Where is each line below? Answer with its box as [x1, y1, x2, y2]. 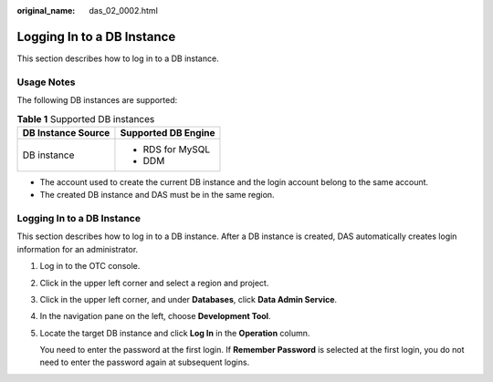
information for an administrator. [16, 243, 139, 254]
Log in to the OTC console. [39, 261, 141, 272]
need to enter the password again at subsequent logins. [39, 356, 250, 368]
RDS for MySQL [142, 142, 211, 155]
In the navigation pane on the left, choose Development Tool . [39, 311, 271, 322]
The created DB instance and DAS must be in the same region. [39, 190, 275, 201]
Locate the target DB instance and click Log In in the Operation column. [39, 327, 310, 338]
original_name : [16, 5, 76, 15]
